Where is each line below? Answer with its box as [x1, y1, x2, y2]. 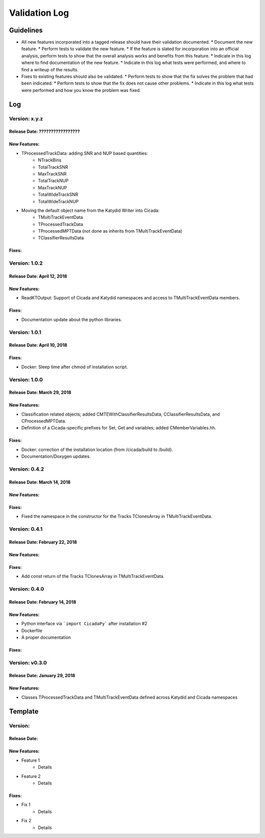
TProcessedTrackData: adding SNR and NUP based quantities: [21, 150, 148, 156]
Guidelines [9, 26, 43, 34]
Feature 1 [21, 757, 40, 763]
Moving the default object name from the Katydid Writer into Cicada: [21, 207, 159, 213]
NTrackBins [38, 157, 61, 163]
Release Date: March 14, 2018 [9, 479, 71, 485]
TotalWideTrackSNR [38, 192, 79, 198]
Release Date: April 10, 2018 [9, 342, 67, 348]
